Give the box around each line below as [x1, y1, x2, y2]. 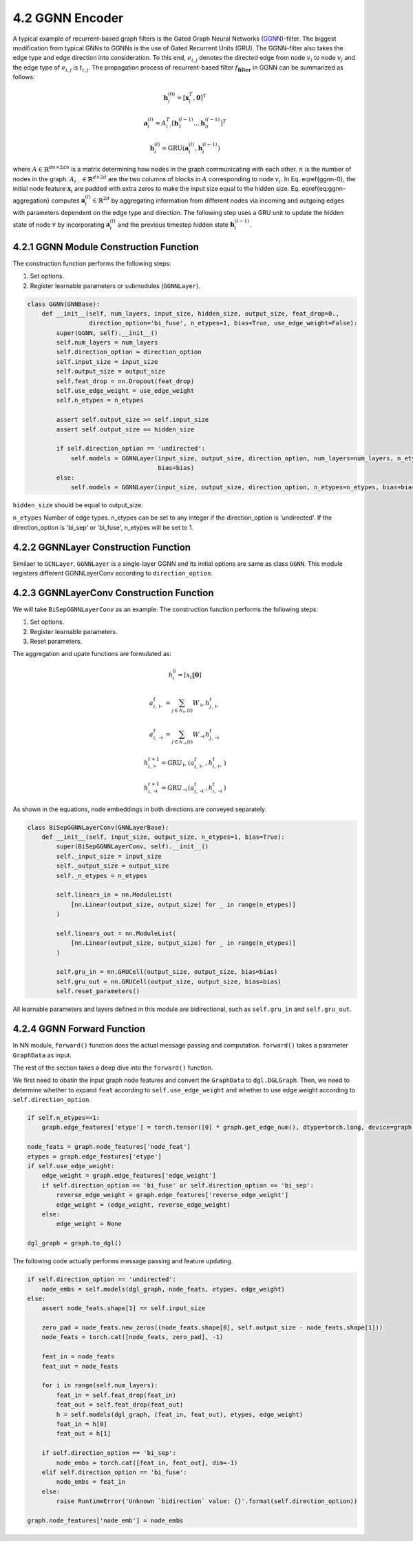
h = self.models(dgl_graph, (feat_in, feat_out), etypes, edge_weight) [56, 1410, 304, 1418]
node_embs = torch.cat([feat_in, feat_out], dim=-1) [56, 1458, 238, 1467]
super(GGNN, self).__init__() [56, 329, 158, 337]
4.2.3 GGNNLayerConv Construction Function [12, 586, 214, 599]
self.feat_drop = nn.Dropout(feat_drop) [56, 377, 195, 385]
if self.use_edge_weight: [27, 1162, 115, 1170]
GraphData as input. [12, 1051, 72, 1059]
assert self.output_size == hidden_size [56, 425, 195, 433]
